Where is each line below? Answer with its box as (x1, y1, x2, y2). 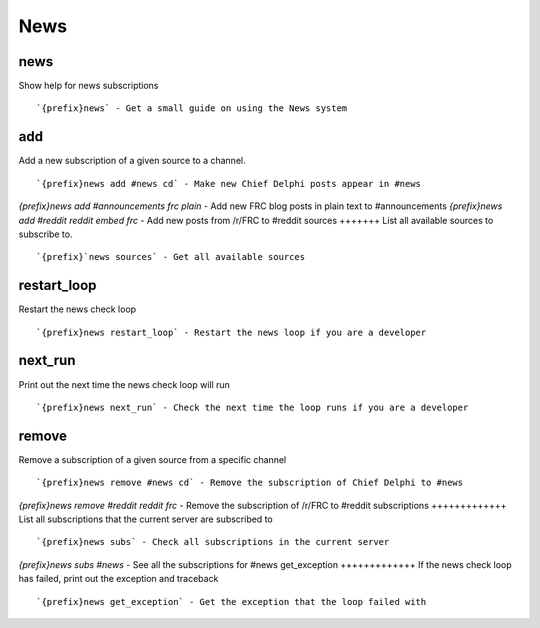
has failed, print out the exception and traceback (18, 573, 219, 585)
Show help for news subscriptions (18, 80, 159, 92)
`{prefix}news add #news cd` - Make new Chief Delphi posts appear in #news (36, 178, 422, 189)
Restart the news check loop (18, 303, 137, 315)
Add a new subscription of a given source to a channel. (18, 155, 246, 167)
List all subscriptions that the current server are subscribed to (18, 513, 274, 525)
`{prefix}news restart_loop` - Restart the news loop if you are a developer (36, 326, 427, 338)
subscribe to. (18, 228, 73, 240)
